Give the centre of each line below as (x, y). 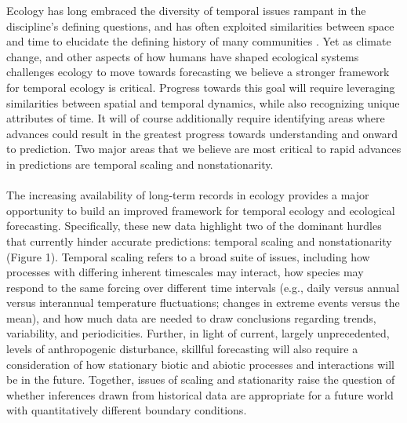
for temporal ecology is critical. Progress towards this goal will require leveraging (201, 87)
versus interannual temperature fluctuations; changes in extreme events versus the (203, 303)
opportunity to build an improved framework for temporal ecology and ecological (201, 210)
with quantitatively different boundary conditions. (127, 410)
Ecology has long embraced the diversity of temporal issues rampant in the (186, 10)
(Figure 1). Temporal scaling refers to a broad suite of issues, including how (188, 256)
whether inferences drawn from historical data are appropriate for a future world (200, 394)
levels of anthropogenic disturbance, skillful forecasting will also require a (182, 349)
